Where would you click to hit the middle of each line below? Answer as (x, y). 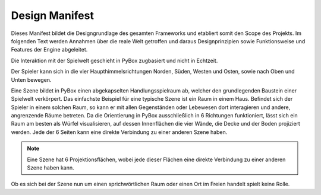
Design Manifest (53, 15)
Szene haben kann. (51, 168)
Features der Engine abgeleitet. (49, 50)
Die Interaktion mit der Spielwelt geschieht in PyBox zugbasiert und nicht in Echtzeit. (114, 60)
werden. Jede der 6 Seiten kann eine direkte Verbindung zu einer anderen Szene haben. (119, 132)
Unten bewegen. (31, 79)
